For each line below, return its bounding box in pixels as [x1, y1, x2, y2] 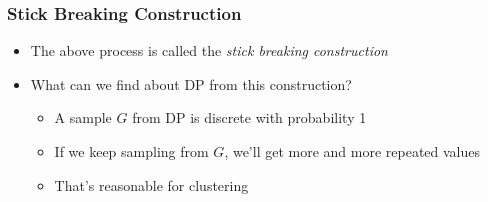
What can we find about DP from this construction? [30, 73, 352, 94]
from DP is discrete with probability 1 [132, 107, 367, 128]
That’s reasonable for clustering [54, 174, 249, 195]
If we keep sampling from [54, 141, 209, 161]
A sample [54, 107, 112, 128]
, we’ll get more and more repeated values [224, 141, 481, 161]
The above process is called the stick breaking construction [30, 40, 388, 61]
